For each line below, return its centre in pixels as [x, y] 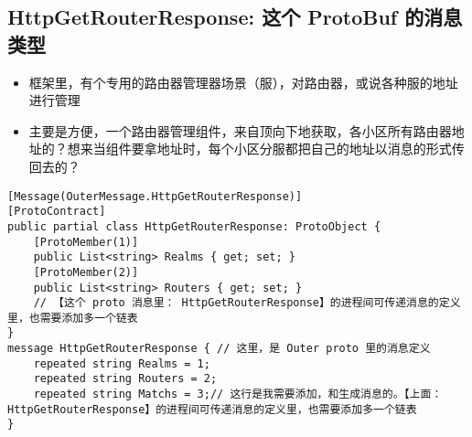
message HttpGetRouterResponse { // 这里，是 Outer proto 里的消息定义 [219, 349]
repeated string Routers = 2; [125, 379]
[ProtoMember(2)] [86, 272]
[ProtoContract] [57, 212]
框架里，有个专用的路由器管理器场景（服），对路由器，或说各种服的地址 [243, 82]
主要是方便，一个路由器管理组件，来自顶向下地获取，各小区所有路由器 [240, 130]
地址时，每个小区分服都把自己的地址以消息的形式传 [311, 149]
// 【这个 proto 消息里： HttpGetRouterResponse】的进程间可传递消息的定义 [247, 303]
